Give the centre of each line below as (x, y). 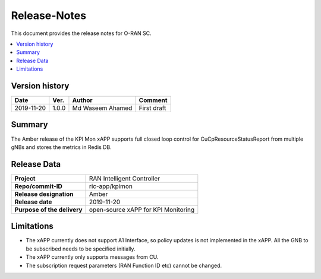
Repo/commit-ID (38, 186)
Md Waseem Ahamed (102, 108)
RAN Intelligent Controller (125, 178)
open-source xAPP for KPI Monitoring (142, 210)
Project (25, 178)
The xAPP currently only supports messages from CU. (92, 257)
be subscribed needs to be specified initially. (81, 249)
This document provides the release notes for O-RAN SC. (81, 33)
